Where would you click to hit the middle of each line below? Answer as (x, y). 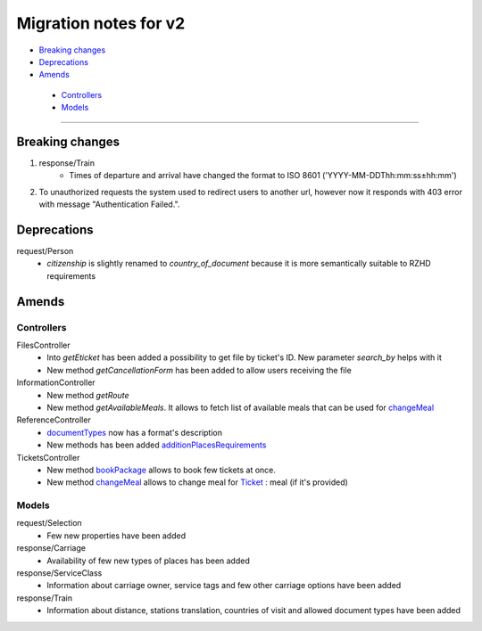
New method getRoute (88, 395)
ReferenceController (54, 420)
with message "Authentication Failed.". (109, 204)
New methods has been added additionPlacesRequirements (157, 445)
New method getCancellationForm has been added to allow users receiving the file (199, 370)
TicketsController (48, 457)
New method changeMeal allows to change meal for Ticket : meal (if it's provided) (197, 482)
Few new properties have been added (116, 536)
